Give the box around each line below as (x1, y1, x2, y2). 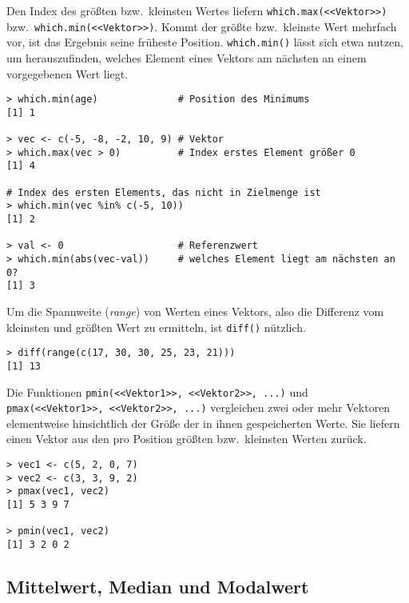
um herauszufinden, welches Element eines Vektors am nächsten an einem (6, 49, 367, 66)
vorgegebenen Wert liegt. (6, 65, 129, 82)
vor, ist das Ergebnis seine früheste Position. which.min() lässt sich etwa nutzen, (6, 34, 403, 50)
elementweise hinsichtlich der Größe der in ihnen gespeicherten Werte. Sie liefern (6, 414, 400, 431)
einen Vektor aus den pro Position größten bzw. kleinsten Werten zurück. (6, 430, 367, 447)
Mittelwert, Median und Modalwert (6, 574, 309, 599)
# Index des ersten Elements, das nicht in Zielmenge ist (6, 186, 321, 198)
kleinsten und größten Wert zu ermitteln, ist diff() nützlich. (6, 318, 306, 335)
